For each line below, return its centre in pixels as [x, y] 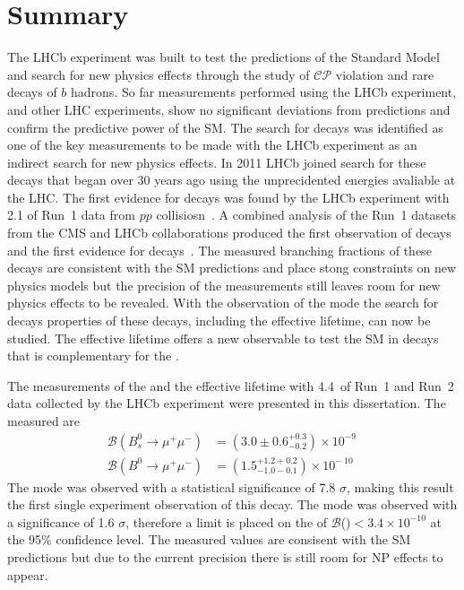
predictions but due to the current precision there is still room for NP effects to [225, 557]
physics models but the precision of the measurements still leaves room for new [224, 285]
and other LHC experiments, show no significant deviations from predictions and [229, 109]
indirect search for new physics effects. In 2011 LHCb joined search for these [217, 162]
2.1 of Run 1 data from [71, 215]
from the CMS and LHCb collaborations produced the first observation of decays [229, 233]
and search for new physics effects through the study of [159, 74]
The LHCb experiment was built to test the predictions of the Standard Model [223, 57]
